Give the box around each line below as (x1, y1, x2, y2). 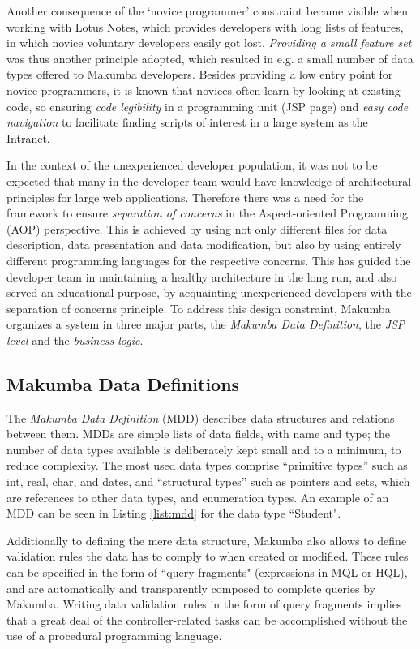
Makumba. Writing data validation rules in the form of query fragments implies (6, 595, 402, 612)
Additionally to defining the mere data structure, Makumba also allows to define (6, 531, 407, 548)
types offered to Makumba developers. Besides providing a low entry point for (6, 66, 393, 83)
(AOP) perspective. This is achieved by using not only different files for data (6, 220, 388, 237)
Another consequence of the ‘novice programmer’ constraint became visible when (6, 2, 409, 19)
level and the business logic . (6, 331, 144, 348)
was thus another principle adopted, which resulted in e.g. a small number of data (6, 49, 414, 67)
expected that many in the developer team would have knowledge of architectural (6, 172, 412, 189)
